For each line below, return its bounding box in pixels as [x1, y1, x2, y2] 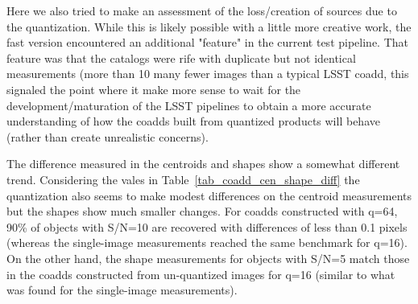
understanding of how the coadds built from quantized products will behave [6, 113, 380, 129]
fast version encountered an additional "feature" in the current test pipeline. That [6, 34, 408, 51]
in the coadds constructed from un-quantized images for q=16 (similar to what [6, 265, 395, 282]
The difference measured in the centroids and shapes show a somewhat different [6, 155, 400, 172]
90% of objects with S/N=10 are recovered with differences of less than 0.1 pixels [6, 218, 408, 235]
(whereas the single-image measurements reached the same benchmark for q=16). [6, 234, 408, 251]
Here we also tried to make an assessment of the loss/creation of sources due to [6, 2, 397, 18]
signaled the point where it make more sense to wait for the [6, 80, 301, 97]
